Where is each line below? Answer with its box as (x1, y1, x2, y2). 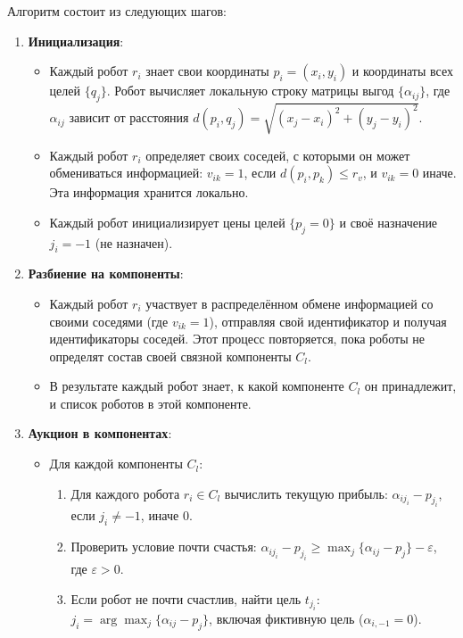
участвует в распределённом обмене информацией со (145, 294, 434, 312)
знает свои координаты (145, 62, 269, 80)
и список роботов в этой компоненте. (49, 394, 252, 412)
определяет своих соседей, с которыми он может (145, 145, 410, 164)
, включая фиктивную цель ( (209, 609, 364, 627)
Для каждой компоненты (49, 454, 183, 473)
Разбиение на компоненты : (28, 264, 184, 283)
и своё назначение (339, 212, 438, 231)
